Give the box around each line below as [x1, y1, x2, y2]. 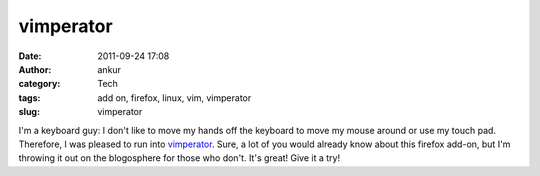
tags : [18, 91, 41, 104]
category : [18, 78, 61, 90]
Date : [18, 50, 42, 62]
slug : [18, 106, 40, 118]
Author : [18, 63, 52, 75]
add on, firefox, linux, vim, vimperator [97, 91, 252, 104]
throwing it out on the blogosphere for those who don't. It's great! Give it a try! [18, 152, 340, 164]
